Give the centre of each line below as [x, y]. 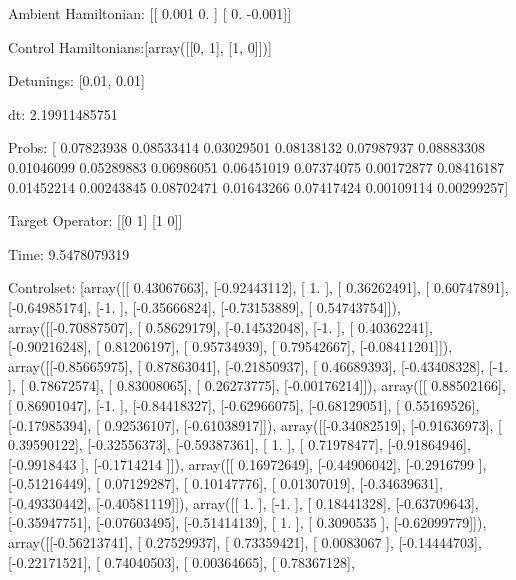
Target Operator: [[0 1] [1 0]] [95, 220]
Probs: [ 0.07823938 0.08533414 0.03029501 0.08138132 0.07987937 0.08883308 [247, 147]
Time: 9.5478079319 [69, 253]
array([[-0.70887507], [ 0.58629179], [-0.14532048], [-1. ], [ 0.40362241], [220, 326]
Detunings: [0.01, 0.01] [76, 80]
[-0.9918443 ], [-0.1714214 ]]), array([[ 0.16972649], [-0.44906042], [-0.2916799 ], [247, 463]
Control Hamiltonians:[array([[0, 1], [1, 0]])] [140, 46]
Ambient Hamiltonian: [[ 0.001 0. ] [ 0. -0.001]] [150, 13]
